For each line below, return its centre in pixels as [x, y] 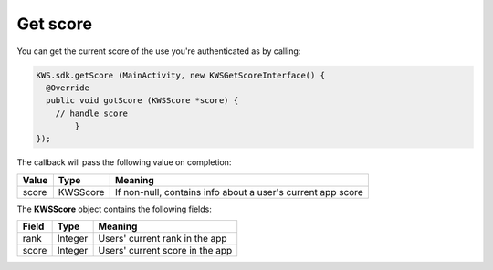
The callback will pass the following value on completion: [124, 162]
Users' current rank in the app [163, 239]
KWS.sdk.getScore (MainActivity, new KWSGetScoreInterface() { [181, 75]
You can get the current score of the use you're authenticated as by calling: [159, 51]
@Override [68, 88]
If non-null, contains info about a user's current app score [239, 192]
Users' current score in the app [165, 251]
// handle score [91, 113]
